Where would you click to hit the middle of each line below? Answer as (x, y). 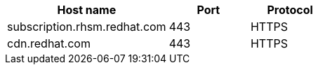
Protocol (290, 10)
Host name (87, 10)
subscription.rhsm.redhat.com (87, 27)
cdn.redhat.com (49, 43)
